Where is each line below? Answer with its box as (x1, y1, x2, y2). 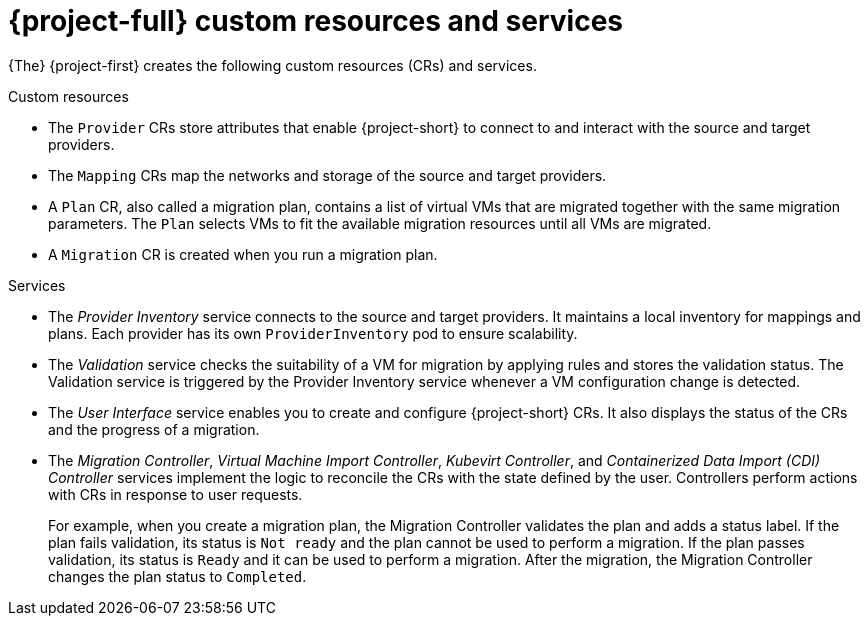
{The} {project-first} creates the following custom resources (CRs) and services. (8, 56, 537, 74)
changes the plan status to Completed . (48, 567, 307, 585)
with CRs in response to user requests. (48, 485, 303, 503)
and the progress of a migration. (48, 420, 260, 438)
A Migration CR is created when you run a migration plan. (48, 245, 438, 263)
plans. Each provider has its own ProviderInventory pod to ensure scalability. (48, 324, 578, 342)
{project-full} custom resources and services (8, 4, 623, 38)
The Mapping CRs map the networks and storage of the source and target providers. (48, 166, 607, 184)
